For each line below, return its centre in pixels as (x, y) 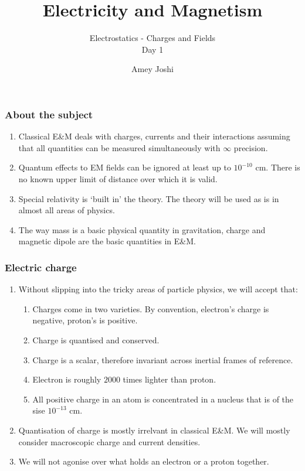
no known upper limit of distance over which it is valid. (118, 178)
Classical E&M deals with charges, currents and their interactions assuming (154, 136)
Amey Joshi (152, 69)
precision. (251, 147)
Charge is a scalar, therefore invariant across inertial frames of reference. (163, 359)
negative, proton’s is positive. (85, 320)
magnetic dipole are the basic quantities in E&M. (107, 241)
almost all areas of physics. (67, 210)
